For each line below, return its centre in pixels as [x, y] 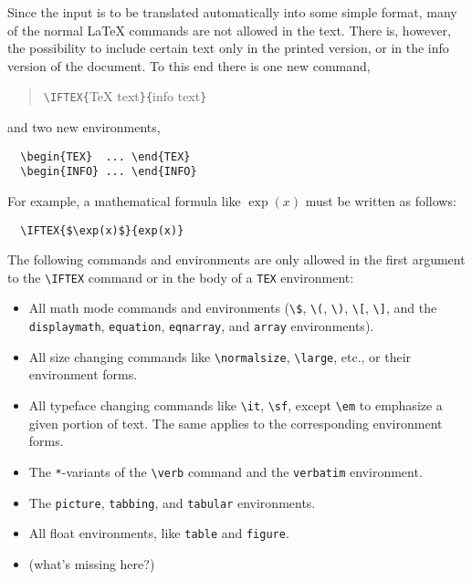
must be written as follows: [381, 200]
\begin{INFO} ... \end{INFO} [109, 172]
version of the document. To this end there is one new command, [189, 65]
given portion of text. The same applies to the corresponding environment [236, 423]
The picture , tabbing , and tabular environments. [172, 502]
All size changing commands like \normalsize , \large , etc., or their [220, 356]
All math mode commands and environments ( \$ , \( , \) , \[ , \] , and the [233, 308]
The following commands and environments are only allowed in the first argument [236, 259]
